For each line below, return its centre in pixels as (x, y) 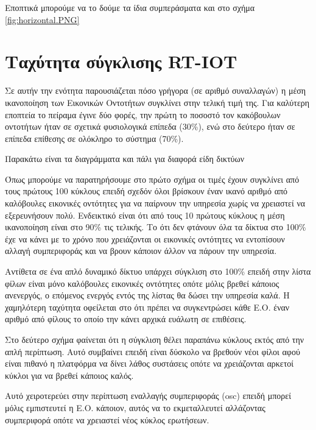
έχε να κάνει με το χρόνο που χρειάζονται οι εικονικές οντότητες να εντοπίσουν (145, 238)
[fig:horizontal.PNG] (42, 19)
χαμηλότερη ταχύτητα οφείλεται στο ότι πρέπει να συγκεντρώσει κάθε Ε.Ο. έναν (147, 307)
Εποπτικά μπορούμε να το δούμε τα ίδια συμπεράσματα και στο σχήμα (130, 7)
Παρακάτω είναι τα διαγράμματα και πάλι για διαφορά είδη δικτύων (125, 159)
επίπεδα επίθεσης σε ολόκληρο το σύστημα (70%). (94, 138)
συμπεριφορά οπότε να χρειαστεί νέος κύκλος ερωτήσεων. (107, 419)
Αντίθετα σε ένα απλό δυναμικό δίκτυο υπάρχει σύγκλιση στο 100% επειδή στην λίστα (158, 271)
